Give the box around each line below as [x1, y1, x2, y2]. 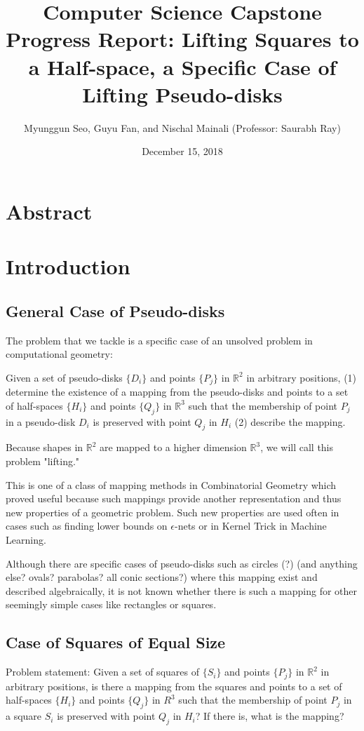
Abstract [6, 196, 93, 225]
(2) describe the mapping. [234, 414, 346, 429]
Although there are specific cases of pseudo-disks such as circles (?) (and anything [6, 556, 358, 570]
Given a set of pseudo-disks [6, 370, 123, 384]
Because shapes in [6, 440, 83, 455]
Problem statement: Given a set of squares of [6, 664, 199, 679]
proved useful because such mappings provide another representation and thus [6, 491, 342, 506]
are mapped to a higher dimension [100, 440, 247, 455]
